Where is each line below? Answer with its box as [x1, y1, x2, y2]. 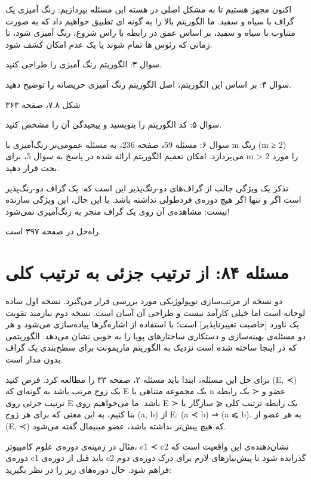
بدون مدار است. [5, 353, 63, 365]
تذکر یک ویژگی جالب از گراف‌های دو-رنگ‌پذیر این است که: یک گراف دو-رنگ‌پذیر [5, 181, 289, 194]
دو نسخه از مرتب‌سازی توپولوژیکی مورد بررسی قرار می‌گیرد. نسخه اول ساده [5, 295, 283, 307]
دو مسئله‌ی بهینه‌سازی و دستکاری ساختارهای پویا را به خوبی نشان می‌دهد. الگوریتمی [5, 329, 306, 342]
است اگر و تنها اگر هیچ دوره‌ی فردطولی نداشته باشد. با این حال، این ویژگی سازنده [5, 193, 301, 206]
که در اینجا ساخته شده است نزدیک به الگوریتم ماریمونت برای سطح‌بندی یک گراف [5, 341, 297, 354]
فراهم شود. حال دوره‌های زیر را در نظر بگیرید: [5, 463, 172, 475]
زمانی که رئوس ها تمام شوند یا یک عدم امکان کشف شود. [5, 38, 213, 50]
